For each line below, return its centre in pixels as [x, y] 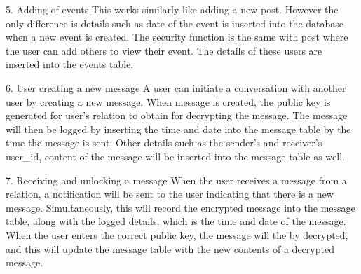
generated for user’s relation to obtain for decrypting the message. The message [177, 115]
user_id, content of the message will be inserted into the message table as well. [175, 156]
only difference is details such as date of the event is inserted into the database [175, 23]
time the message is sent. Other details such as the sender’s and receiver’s [164, 143]
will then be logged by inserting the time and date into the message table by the [178, 129]
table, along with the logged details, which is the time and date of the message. [176, 221]
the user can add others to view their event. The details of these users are [164, 50]
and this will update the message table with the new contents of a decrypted [170, 248]
